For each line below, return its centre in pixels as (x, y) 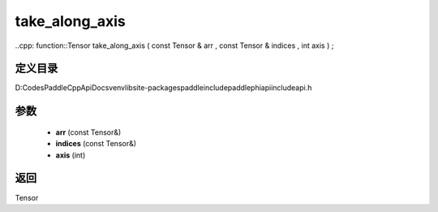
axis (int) (71, 155)
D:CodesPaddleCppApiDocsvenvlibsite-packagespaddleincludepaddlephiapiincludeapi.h (163, 88)
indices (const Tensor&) (96, 144)
